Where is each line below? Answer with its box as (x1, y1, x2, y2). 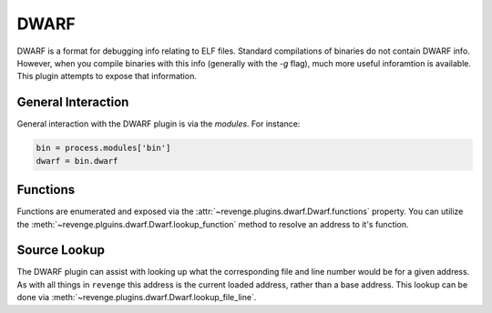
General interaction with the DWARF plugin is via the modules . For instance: (16, 118, 301, 129)
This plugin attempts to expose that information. (16, 71, 198, 82)
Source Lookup (16, 242, 105, 258)
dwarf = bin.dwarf (36, 156, 118, 166)
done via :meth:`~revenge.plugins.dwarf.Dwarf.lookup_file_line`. (16, 292, 257, 303)
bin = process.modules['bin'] (36, 143, 171, 154)
